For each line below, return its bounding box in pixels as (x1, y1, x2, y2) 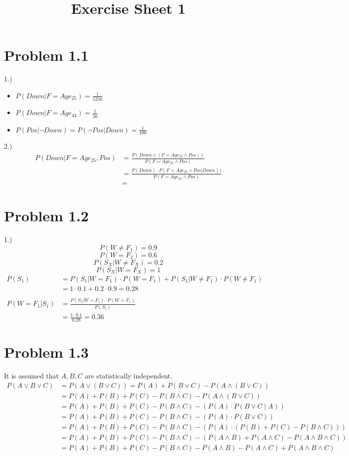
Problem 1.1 (4, 45, 89, 65)
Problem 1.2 (4, 206, 89, 226)
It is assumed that (4, 371, 59, 381)
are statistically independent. (85, 371, 173, 381)
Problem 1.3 (4, 342, 89, 362)
